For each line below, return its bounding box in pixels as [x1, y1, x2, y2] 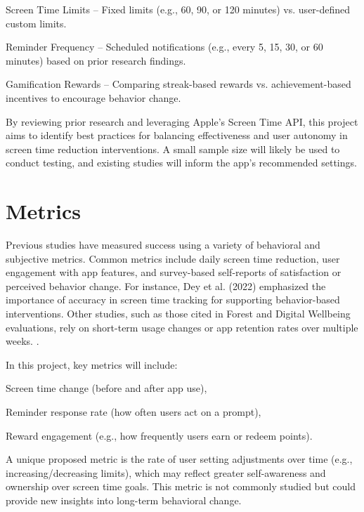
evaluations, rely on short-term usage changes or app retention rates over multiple [6, 320, 358, 334]
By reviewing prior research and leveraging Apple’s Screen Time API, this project [6, 114, 358, 129]
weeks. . [6, 334, 39, 348]
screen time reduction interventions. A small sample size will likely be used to [6, 141, 340, 156]
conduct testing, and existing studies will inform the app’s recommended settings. [6, 155, 357, 170]
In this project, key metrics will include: [6, 357, 178, 372]
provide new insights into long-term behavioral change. [6, 492, 242, 507]
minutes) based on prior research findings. [6, 53, 186, 67]
